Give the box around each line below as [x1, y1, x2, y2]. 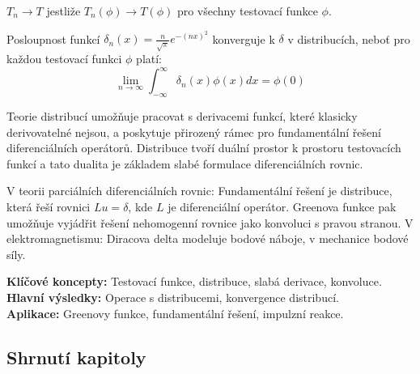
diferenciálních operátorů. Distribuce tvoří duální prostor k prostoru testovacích [6, 139, 401, 156]
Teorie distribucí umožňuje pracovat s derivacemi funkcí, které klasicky [6, 108, 358, 125]
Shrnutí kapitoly [6, 344, 146, 369]
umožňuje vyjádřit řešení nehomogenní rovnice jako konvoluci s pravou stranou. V [6, 214, 414, 231]
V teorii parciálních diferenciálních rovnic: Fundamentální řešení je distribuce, [6, 182, 392, 199]
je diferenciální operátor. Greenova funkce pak [168, 198, 397, 215]
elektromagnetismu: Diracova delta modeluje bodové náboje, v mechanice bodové [6, 230, 409, 247]
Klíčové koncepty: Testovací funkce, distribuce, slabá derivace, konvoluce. [6, 273, 382, 290]
